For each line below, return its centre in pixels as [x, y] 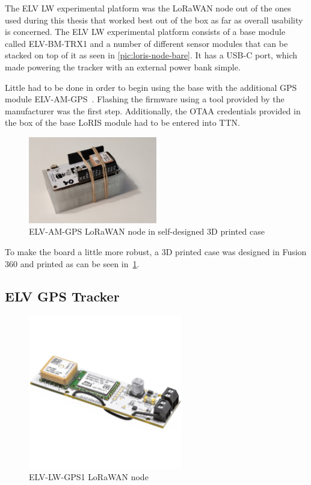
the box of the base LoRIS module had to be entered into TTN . [122, 122]
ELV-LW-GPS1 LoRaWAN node [89, 477]
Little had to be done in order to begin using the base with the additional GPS [151, 87]
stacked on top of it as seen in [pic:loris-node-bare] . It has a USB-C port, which [151, 55]
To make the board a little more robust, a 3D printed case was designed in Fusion [156, 251]
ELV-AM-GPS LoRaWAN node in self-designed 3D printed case [147, 231]
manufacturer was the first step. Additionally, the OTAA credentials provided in [153, 110]
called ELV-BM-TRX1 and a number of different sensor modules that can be [146, 43]
